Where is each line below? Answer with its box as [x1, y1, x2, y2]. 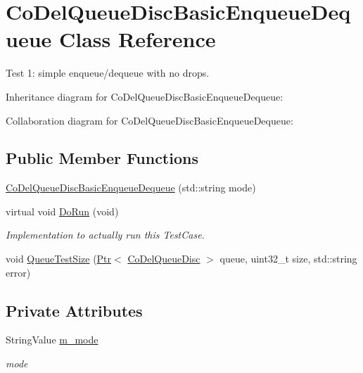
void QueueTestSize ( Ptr [6, 251, 112, 266]
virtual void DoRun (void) [6, 203, 119, 218]
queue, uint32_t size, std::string [219, 251, 357, 266]
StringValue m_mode [6, 332, 98, 347]
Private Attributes [6, 299, 143, 321]
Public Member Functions [6, 147, 198, 169]
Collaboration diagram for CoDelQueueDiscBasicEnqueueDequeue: [6, 113, 293, 127]
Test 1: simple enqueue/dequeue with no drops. [6, 65, 210, 80]
